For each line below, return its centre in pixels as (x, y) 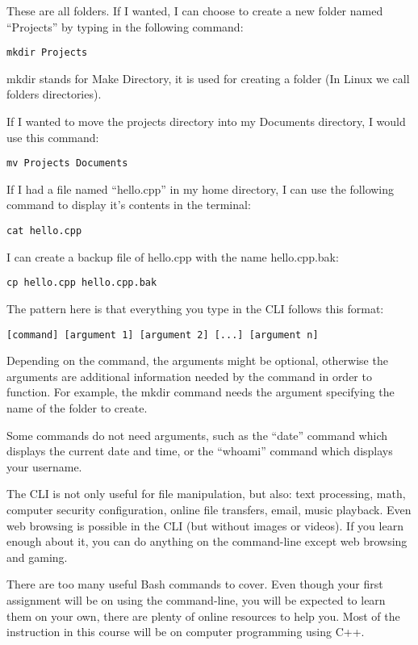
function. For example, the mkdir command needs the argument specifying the (201, 392)
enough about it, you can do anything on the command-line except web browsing (207, 541)
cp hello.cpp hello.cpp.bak (82, 283)
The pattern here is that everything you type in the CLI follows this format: (195, 308)
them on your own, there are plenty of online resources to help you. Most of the (203, 616)
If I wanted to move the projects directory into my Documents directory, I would (206, 121)
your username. (44, 466)
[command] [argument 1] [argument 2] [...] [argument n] (163, 335)
